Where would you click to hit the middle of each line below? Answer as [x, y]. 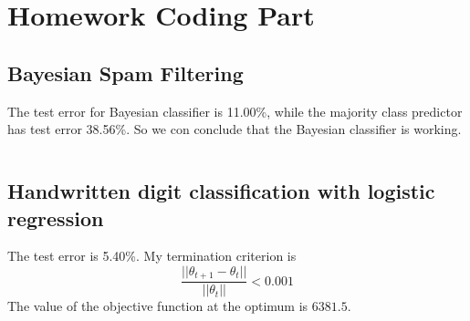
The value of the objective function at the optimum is [158, 306]
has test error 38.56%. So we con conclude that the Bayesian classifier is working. [235, 129]
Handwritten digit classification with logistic [221, 191]
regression [56, 217]
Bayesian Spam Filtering [125, 72]
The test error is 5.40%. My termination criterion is [152, 256]
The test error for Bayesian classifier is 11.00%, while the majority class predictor [235, 111]
